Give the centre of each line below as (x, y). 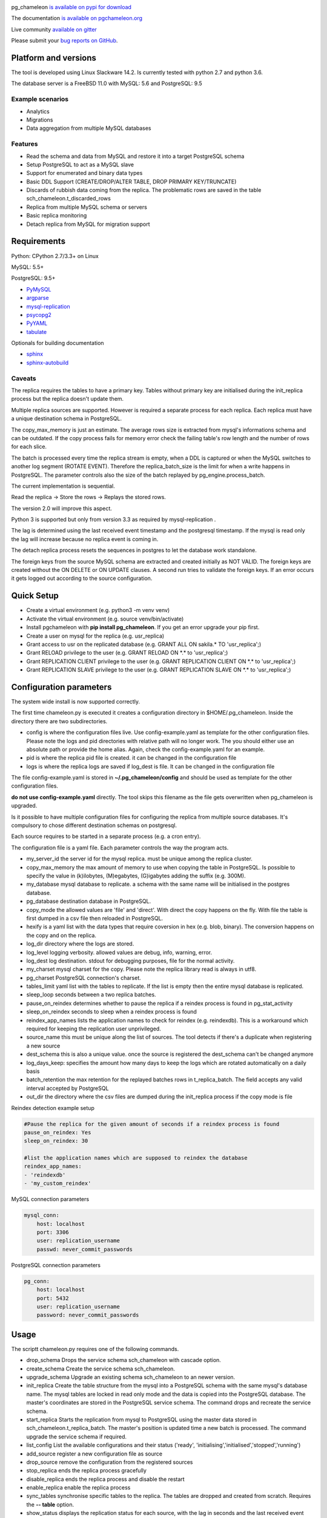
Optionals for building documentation (58, 343)
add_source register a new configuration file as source (94, 1454)
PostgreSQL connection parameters (56, 1265)
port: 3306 (53, 1232)
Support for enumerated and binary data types (84, 173)
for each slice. (29, 447)
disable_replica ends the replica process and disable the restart (105, 1479)
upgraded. (24, 806)
